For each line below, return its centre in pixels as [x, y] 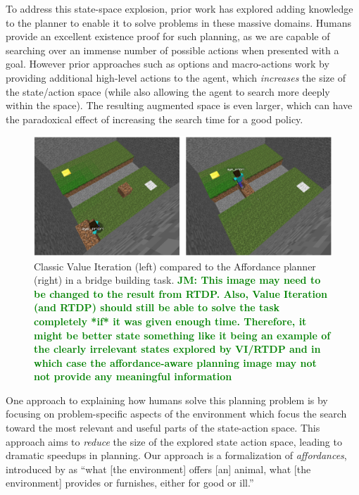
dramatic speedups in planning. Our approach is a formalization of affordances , [176, 455]
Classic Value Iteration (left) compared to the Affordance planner [175, 266]
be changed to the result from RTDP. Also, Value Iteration [181, 293]
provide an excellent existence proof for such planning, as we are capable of [168, 36]
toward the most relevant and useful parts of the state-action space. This [163, 428]
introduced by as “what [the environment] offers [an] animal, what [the [158, 469]
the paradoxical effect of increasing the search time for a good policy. [155, 119]
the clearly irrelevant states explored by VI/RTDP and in [177, 349]
